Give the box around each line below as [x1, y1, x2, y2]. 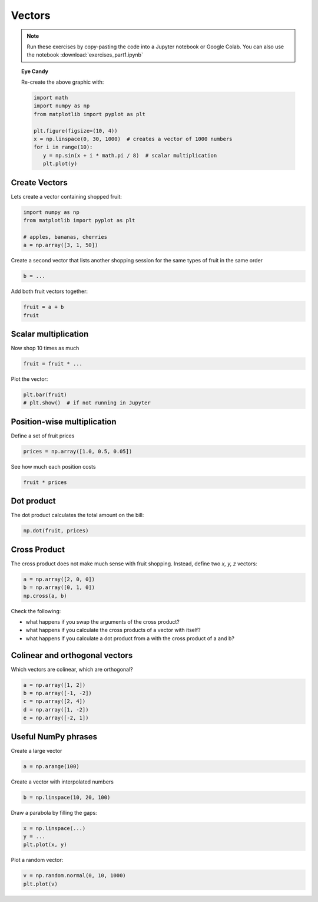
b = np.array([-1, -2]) [23, 690, 92, 697]
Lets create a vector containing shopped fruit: [11, 193, 122, 200]
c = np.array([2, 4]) [23, 698, 86, 705]
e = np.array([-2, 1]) [23, 715, 89, 722]
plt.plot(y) [42, 160, 78, 167]
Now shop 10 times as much [11, 345, 79, 352]
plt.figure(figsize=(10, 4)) [33, 127, 118, 134]
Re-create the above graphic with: [21, 78, 104, 85]
